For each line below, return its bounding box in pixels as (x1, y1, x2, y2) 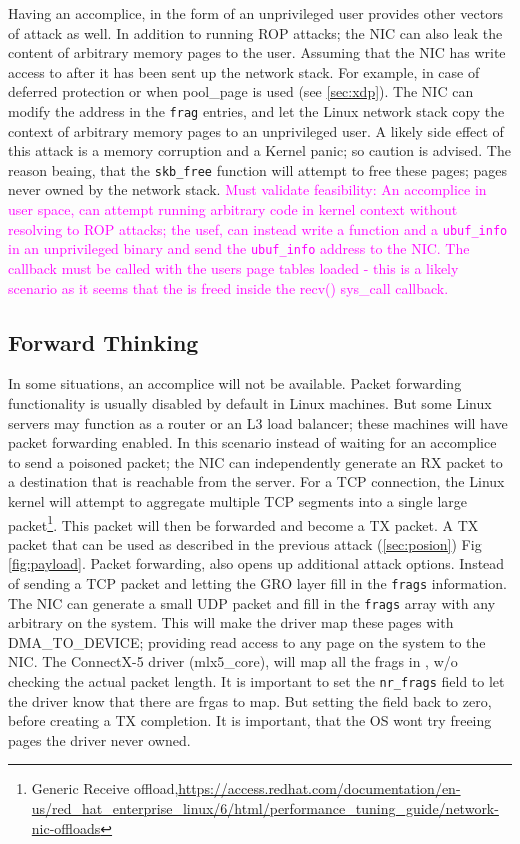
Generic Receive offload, (31, 778, 179, 799)
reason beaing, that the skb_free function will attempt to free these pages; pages (8, 159, 508, 180)
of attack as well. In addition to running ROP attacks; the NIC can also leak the (8, 22, 503, 43)
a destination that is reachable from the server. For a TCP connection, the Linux (8, 471, 505, 492)
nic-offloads (31, 817, 101, 838)
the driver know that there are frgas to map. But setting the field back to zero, (8, 690, 492, 711)
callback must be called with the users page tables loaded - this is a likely (8, 257, 459, 278)
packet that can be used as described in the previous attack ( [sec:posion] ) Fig (8, 533, 482, 554)
